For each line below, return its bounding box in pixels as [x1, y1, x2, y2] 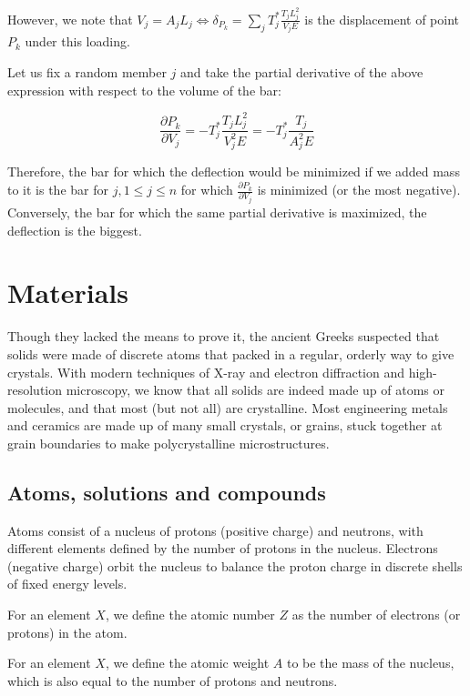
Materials [7, 274, 129, 311]
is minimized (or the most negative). [257, 180, 461, 199]
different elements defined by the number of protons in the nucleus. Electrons [7, 539, 438, 558]
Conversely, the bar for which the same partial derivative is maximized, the [7, 203, 427, 222]
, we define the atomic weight [105, 653, 270, 672]
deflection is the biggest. [7, 220, 142, 239]
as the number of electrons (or [291, 605, 461, 624]
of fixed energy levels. [7, 574, 128, 593]
